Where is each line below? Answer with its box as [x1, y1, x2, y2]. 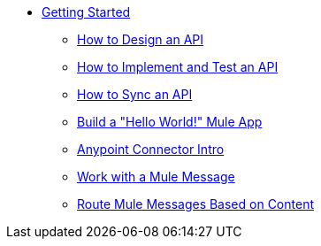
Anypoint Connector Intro [77, 142, 225, 157]
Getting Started [42, 4, 131, 19]
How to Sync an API [77, 87, 193, 102]
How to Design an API [77, 32, 203, 47]
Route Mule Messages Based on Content [77, 196, 314, 211]
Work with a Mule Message [77, 169, 235, 184]
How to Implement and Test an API [77, 59, 279, 74]
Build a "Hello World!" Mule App [77, 114, 263, 129]
